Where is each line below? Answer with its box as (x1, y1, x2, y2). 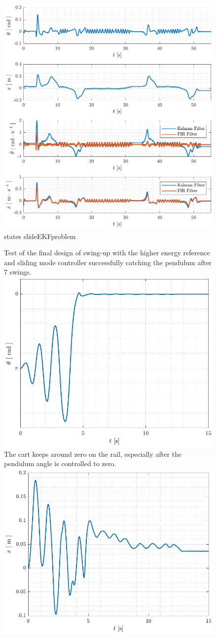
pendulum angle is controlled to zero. (4, 458, 116, 469)
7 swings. (4, 267, 32, 277)
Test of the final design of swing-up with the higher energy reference (4, 247, 210, 258)
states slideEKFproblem (4, 231, 76, 241)
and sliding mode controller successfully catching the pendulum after (4, 257, 212, 267)
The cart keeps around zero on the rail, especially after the (4, 448, 182, 459)
